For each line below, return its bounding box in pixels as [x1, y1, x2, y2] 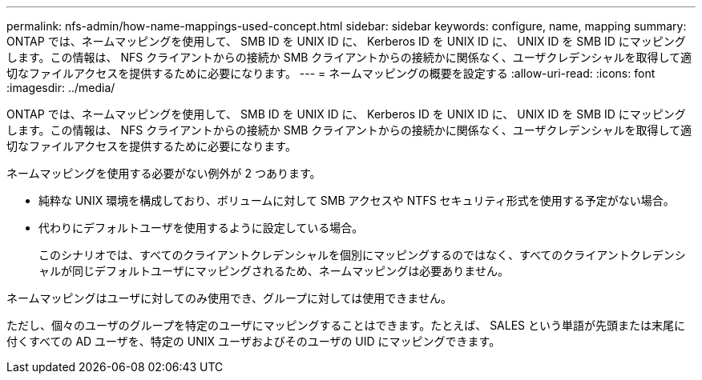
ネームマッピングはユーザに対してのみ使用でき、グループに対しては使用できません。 [6, 291, 452, 305]
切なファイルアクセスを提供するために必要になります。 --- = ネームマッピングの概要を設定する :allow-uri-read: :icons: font [6, 66, 656, 80]
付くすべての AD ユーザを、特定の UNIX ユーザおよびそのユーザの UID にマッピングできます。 [6, 334, 501, 348]
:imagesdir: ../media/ [6, 81, 115, 94]
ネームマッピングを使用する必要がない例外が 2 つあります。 [6, 166, 321, 180]
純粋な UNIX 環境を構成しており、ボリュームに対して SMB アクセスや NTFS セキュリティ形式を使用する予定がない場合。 [38, 194, 675, 207]
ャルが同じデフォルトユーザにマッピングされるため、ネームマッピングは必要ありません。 [38, 264, 509, 278]
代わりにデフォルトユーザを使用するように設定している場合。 [38, 221, 364, 234]
